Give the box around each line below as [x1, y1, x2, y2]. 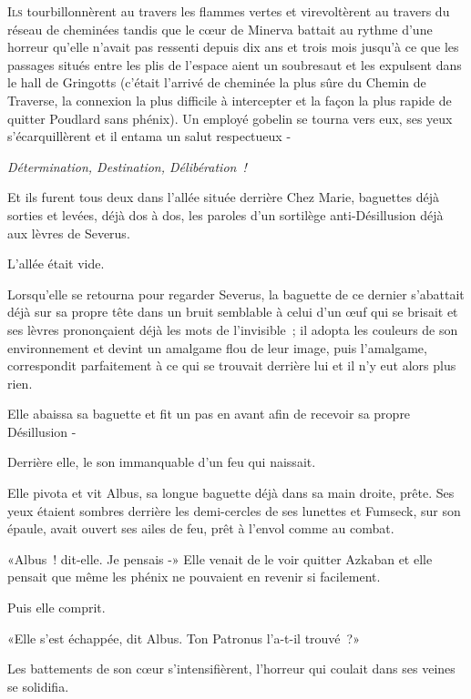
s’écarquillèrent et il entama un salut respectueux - [7, 127, 292, 146]
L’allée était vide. [7, 254, 105, 273]
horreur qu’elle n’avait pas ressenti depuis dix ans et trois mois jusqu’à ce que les [7, 37, 459, 56]
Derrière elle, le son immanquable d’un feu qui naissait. [7, 452, 316, 471]
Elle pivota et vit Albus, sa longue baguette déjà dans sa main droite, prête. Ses [7, 483, 455, 502]
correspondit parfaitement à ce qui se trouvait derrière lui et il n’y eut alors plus [7, 356, 456, 375]
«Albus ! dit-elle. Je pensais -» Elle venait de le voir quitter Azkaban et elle [7, 549, 433, 568]
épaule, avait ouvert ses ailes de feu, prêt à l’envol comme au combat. [7, 519, 394, 538]
